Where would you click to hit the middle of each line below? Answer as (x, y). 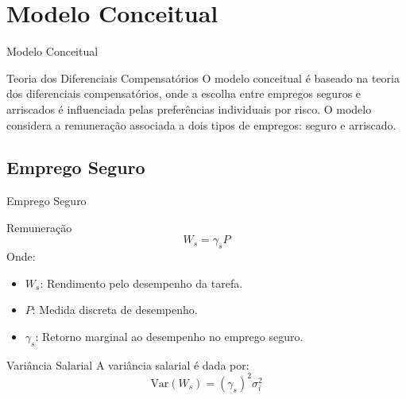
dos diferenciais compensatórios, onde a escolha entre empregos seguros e (184, 93)
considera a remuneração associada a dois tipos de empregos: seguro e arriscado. (201, 124)
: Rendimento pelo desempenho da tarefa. (141, 283)
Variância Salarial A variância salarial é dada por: (128, 364)
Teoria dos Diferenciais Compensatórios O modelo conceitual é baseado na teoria (203, 77)
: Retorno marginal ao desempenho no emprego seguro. (169, 337)
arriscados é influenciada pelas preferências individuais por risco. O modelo (189, 108)
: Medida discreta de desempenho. (115, 310)
